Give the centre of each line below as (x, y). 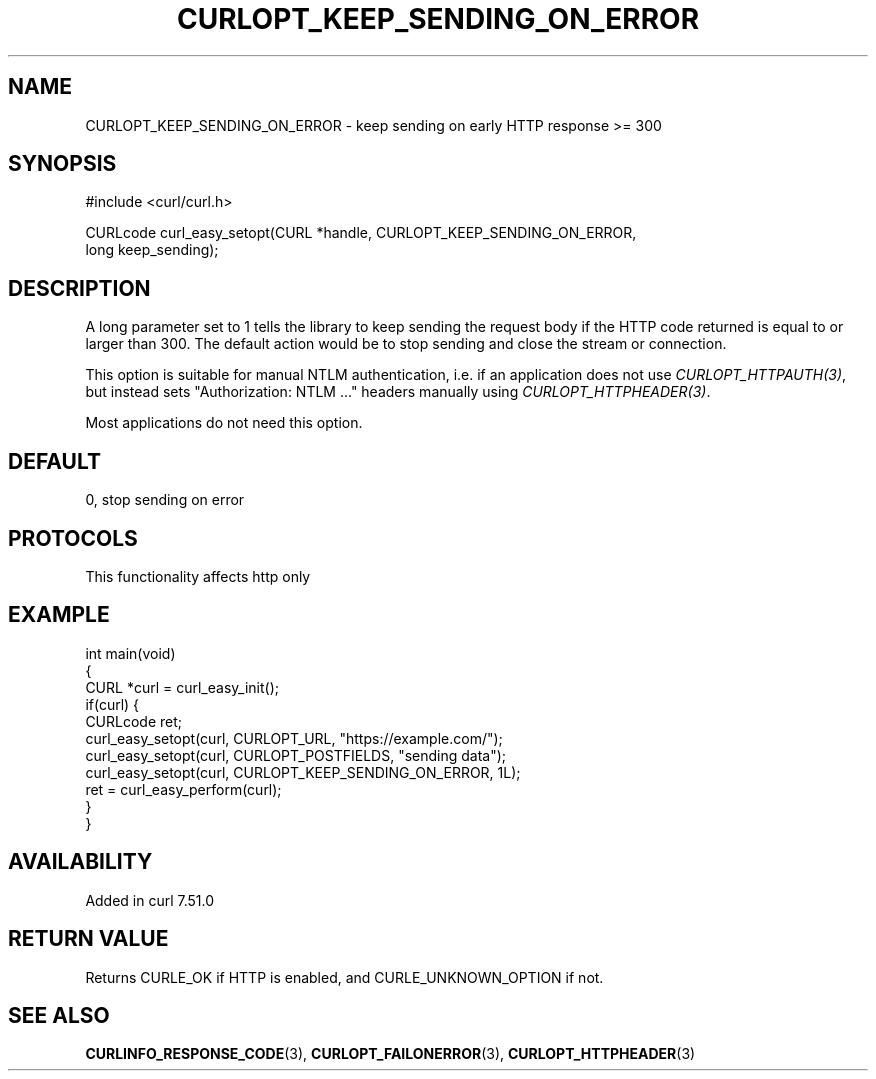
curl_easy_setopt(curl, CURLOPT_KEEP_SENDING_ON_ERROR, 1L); (303, 772)
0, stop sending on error (165, 500)
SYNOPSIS (62, 164)
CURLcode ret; (134, 721)
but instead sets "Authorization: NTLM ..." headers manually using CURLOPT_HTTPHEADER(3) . (398, 392)
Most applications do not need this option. (224, 423)
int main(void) (130, 653)
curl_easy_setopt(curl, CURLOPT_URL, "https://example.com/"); (294, 738)
